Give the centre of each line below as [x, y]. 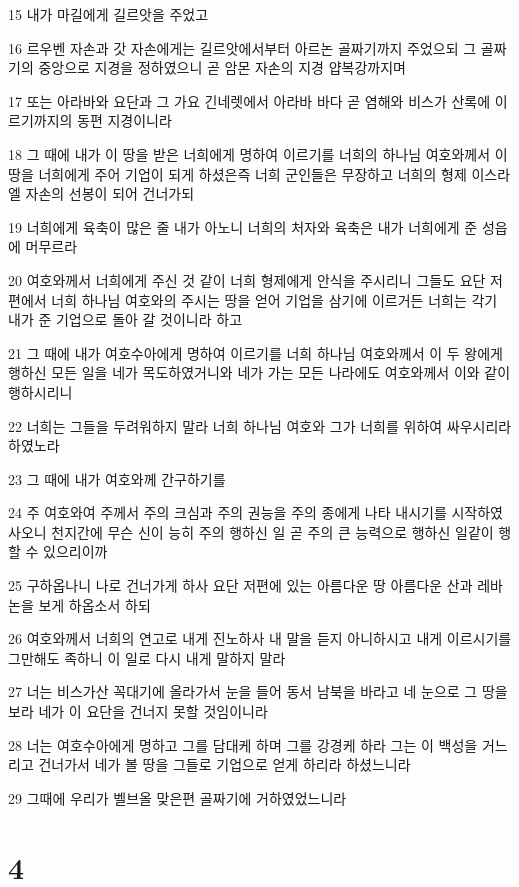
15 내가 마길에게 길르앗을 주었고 [108, 14]
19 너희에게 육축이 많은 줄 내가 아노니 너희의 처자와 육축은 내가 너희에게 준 [243, 226]
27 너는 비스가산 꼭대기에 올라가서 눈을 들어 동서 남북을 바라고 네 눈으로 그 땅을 [258, 691]
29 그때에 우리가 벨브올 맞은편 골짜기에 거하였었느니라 [177, 797]
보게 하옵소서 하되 [94, 604]
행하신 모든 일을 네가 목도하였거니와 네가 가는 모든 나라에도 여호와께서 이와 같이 [259, 372]
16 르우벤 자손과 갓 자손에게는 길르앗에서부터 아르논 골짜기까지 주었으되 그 [242, 47]
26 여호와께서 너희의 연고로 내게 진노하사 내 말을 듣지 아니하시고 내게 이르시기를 [260, 638]
